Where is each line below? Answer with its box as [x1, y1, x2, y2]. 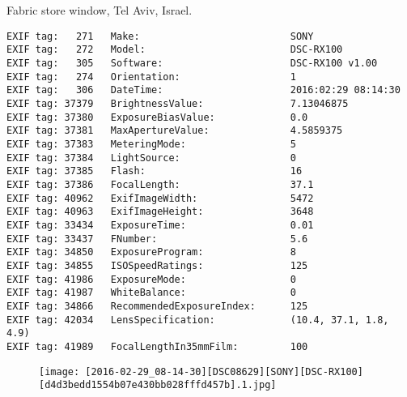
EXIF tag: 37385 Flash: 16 [6, 165, 303, 177]
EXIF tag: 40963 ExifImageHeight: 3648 [6, 206, 314, 218]
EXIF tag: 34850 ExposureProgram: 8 [6, 246, 296, 258]
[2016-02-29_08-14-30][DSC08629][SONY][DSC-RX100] [85, 365, 363, 378]
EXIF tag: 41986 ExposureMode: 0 [6, 273, 296, 285]
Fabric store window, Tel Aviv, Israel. [6, 2, 193, 19]
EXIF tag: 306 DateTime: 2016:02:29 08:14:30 [6, 84, 401, 96]
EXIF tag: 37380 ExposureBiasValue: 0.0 [6, 111, 308, 123]
